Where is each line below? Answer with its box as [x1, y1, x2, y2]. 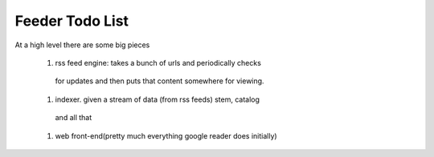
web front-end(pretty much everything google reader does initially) [55, 131, 277, 140]
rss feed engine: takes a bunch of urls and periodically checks [55, 58, 261, 67]
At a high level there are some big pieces [14, 40, 150, 50]
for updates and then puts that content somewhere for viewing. [55, 76, 264, 86]
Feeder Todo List [14, 12, 129, 30]
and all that [55, 113, 92, 123]
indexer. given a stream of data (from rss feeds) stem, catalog [55, 95, 260, 104]
